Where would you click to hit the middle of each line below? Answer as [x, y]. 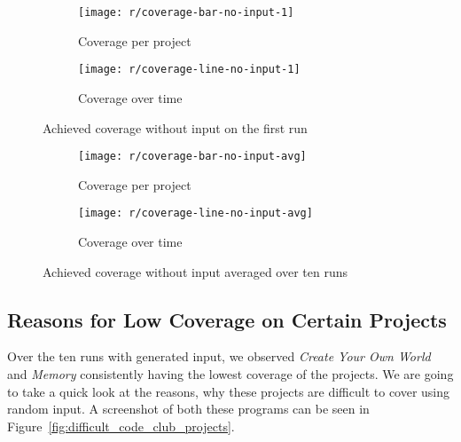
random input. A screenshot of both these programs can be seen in [188, 409]
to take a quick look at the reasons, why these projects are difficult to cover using [229, 391]
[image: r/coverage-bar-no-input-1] [186, 12]
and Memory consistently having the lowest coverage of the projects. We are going [230, 373]
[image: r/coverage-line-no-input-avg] [195, 213]
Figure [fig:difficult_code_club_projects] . [121, 426]
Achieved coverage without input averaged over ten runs [195, 271]
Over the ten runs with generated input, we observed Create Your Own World [219, 356]
